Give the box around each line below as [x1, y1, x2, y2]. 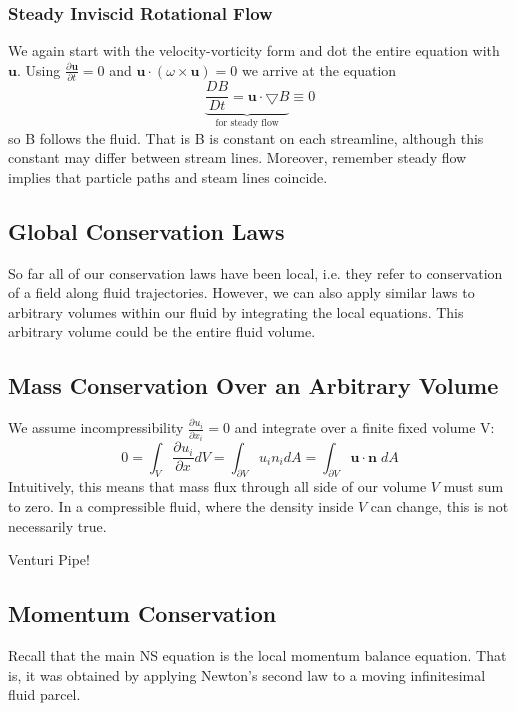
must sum [443, 476, 504, 497]
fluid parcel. [8, 684, 81, 705]
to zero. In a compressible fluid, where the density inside [8, 496, 354, 516]
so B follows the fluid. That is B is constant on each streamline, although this [8, 127, 484, 148]
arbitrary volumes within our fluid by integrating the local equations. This [8, 301, 464, 322]
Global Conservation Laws [8, 215, 285, 246]
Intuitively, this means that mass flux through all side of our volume [8, 476, 427, 497]
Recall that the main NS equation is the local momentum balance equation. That [8, 644, 507, 665]
